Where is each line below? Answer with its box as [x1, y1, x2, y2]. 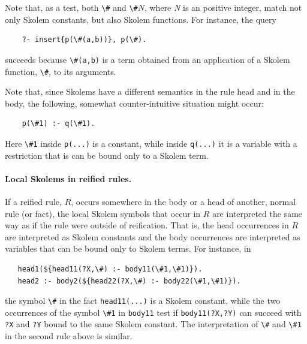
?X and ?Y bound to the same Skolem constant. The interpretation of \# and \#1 [5, 318, 302, 330]
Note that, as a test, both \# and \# [5, 1, 138, 13]
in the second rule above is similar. [5, 330, 133, 342]
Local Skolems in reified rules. [5, 172, 132, 185]
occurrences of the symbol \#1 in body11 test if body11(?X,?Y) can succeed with [5, 306, 302, 318]
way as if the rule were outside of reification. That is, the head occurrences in [5, 219, 289, 231]
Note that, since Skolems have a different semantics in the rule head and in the [5, 85, 295, 98]
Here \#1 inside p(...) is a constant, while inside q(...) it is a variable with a [5, 137, 297, 149]
